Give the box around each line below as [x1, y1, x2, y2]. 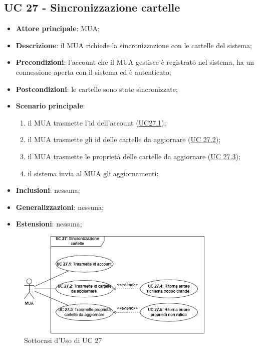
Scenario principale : [16, 100, 85, 111]
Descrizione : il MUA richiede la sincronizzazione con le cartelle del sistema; [16, 40, 252, 50]
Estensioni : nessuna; [16, 218, 82, 229]
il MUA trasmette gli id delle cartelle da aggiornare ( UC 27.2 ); [28, 134, 221, 145]
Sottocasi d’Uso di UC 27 [24, 335, 102, 345]
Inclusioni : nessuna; [16, 185, 80, 195]
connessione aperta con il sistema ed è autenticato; [16, 66, 171, 77]
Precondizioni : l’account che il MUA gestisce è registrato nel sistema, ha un [16, 57, 254, 67]
